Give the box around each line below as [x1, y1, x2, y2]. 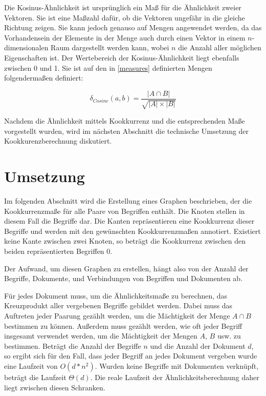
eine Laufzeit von [4, 361, 58, 371]
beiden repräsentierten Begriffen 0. [4, 246, 113, 256]
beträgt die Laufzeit [4, 372, 66, 383]
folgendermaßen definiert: [4, 72, 83, 83]
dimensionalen [4, 42, 49, 53]
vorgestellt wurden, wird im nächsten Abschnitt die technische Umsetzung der [4, 125, 249, 136]
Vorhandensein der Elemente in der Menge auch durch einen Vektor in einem [4, 32, 246, 43]
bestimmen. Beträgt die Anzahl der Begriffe [4, 340, 141, 351]
